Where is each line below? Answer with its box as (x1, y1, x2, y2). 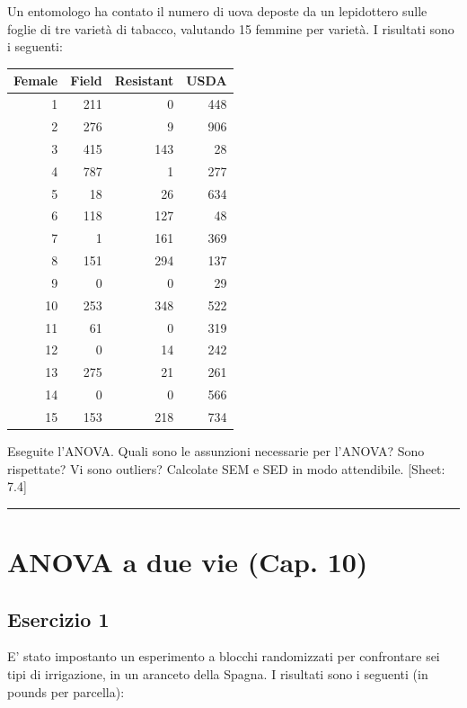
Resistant (114, 71, 174, 90)
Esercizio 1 (7, 605, 110, 632)
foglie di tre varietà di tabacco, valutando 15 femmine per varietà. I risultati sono (7, 19, 454, 38)
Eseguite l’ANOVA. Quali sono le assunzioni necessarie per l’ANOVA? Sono (7, 442, 425, 461)
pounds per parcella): (7, 682, 125, 701)
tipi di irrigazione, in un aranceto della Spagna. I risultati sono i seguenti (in (7, 664, 428, 683)
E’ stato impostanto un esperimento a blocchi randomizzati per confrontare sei (7, 647, 440, 666)
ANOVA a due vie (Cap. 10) (7, 543, 368, 579)
